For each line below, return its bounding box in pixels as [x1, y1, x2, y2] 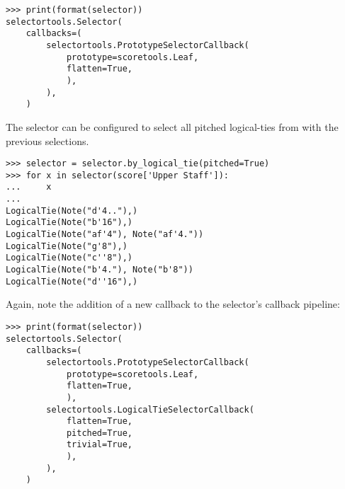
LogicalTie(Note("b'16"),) [6, 217, 132, 228]
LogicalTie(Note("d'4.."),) [6, 205, 138, 216]
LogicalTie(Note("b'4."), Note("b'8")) [6, 265, 193, 275]
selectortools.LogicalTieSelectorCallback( [46, 404, 254, 415]
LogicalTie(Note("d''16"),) [6, 276, 138, 287]
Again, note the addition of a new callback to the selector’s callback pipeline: [6, 297, 340, 311]
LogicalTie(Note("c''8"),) [6, 253, 132, 263]
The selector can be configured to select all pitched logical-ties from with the [6, 119, 339, 134]
